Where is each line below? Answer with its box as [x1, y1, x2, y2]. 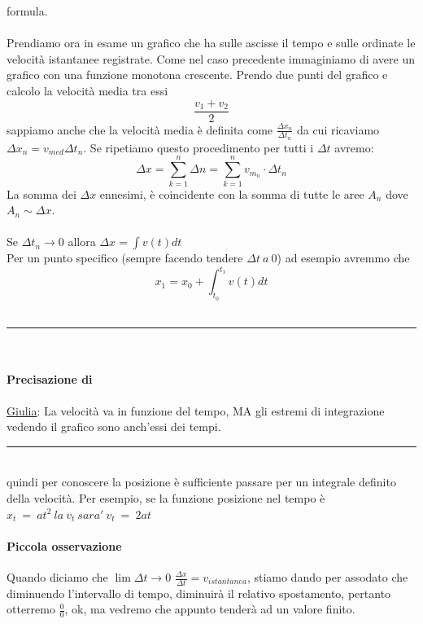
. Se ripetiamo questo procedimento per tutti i [83, 138, 314, 156]
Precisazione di [7, 371, 93, 388]
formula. [7, 2, 48, 19]
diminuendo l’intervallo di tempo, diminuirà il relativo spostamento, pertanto [7, 584, 391, 601]
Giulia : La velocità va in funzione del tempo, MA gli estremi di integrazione [7, 402, 385, 419]
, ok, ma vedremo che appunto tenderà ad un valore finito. [64, 600, 355, 617]
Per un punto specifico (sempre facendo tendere [7, 249, 243, 266]
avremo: [334, 138, 374, 156]
